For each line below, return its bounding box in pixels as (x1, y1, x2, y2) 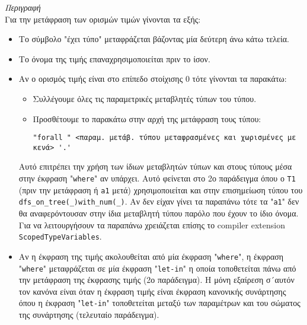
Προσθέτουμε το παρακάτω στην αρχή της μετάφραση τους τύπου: (33, 112, 261, 125)
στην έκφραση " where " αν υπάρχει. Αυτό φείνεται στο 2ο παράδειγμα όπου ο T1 (18, 172, 296, 184)
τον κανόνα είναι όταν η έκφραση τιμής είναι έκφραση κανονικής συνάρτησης (18, 285, 286, 297)
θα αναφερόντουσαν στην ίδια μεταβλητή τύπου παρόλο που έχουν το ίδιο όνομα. (18, 207, 299, 219)
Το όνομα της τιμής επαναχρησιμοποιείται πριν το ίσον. (18, 52, 210, 65)
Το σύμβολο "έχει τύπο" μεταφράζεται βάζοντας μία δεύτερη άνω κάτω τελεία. (18, 33, 289, 45)
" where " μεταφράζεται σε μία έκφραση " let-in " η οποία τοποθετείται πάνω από (18, 262, 296, 274)
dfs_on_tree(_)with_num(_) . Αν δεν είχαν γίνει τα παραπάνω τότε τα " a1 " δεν (18, 195, 299, 208)
